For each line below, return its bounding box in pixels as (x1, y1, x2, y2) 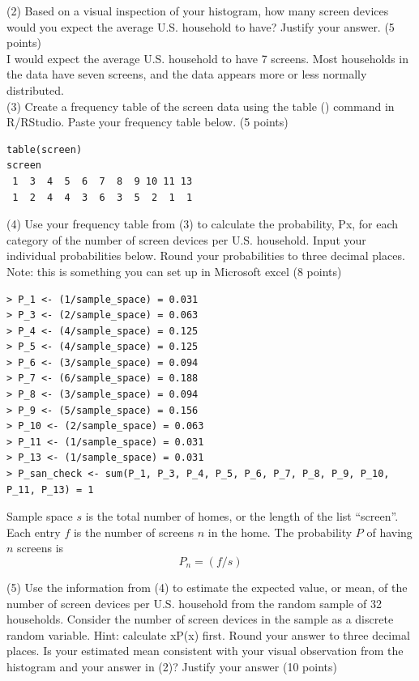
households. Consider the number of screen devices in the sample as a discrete (6, 611, 394, 628)
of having (366, 523, 413, 540)
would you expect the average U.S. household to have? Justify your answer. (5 (6, 18, 395, 35)
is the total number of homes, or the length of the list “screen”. (85, 508, 399, 525)
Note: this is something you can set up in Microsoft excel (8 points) (6, 262, 342, 279)
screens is (17, 539, 64, 556)
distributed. (6, 81, 64, 98)
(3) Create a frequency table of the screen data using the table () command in (6, 97, 395, 114)
